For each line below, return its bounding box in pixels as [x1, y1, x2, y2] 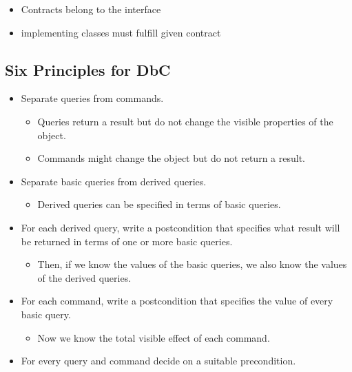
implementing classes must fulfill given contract [21, 25, 221, 39]
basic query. [21, 307, 71, 321]
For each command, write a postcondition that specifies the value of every [21, 293, 333, 308]
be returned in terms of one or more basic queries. [21, 234, 233, 248]
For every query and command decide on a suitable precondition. [21, 353, 296, 368]
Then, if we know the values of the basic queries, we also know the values [37, 257, 347, 271]
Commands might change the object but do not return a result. [37, 151, 305, 165]
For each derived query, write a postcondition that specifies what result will [21, 220, 340, 234]
